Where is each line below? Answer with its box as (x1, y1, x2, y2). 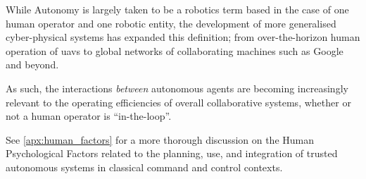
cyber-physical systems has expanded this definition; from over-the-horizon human (6, 30, 360, 44)
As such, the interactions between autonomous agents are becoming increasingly (6, 80, 348, 95)
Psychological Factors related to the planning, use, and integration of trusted (6, 146, 338, 161)
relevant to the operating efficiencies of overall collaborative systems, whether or (6, 94, 351, 109)
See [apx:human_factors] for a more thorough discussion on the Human (6, 132, 315, 147)
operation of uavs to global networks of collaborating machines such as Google (6, 43, 343, 58)
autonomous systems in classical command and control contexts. (6, 159, 283, 174)
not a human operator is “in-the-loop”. (6, 109, 172, 123)
